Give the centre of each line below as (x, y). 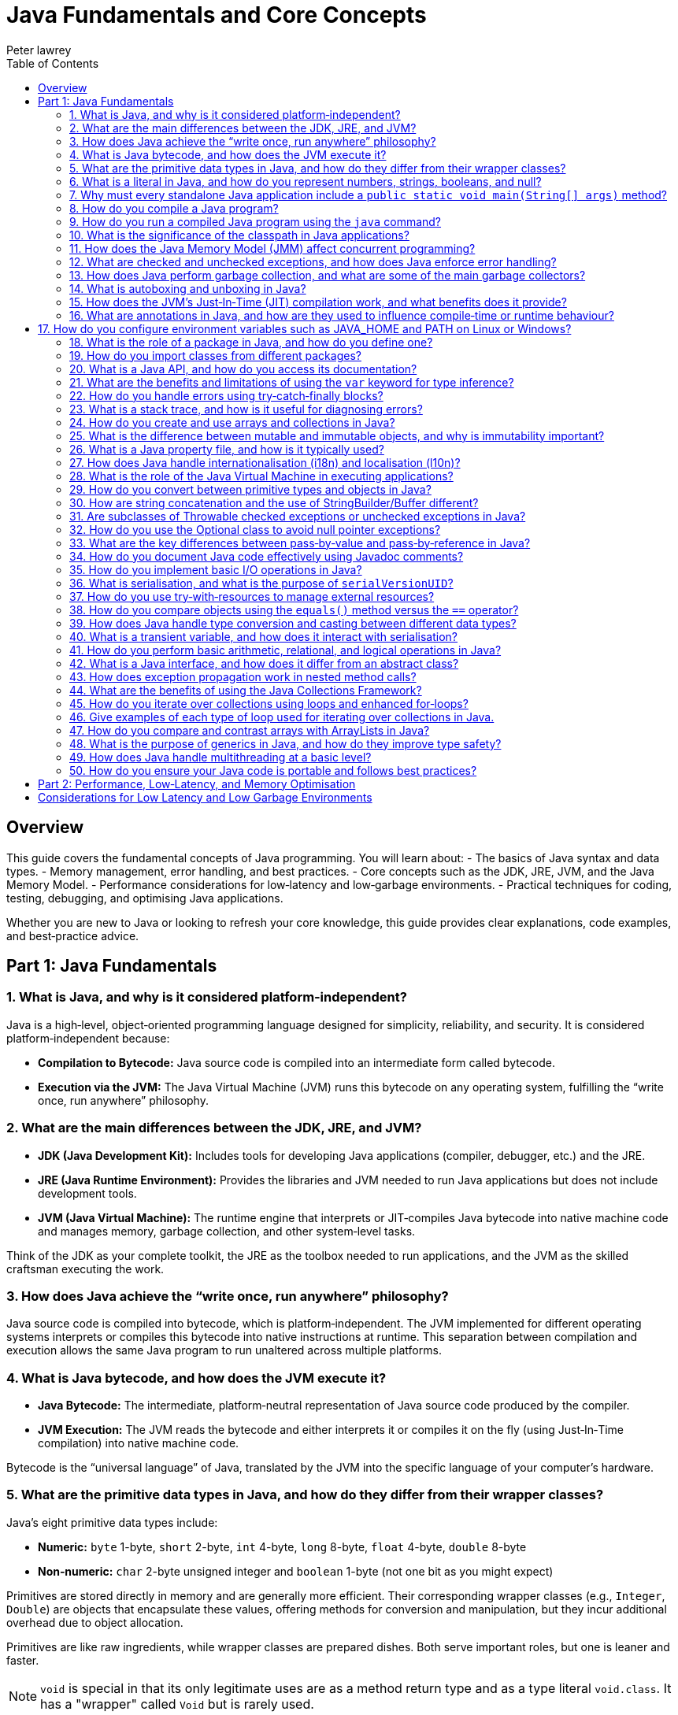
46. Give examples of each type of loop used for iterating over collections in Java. (282, 717)
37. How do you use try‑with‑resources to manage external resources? (252, 596)
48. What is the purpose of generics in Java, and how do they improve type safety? (285, 743)
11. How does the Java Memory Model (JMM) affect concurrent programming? (272, 248)
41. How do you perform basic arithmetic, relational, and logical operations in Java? (285, 650)
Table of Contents (53, 63)
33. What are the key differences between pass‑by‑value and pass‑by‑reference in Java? (300, 543)
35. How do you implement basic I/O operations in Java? (216, 569)
